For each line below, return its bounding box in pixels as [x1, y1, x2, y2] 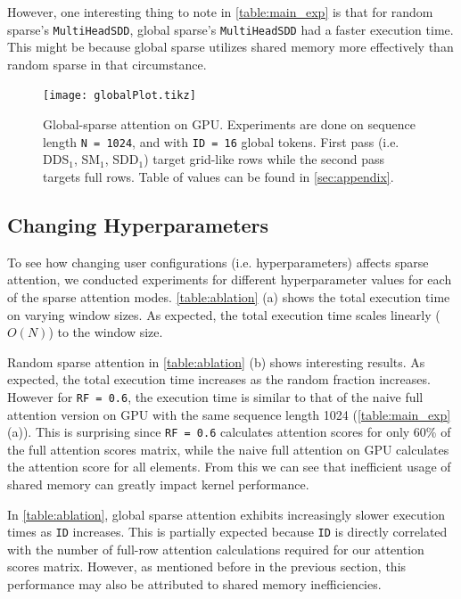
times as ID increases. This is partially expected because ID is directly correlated [7, 522, 448, 541]
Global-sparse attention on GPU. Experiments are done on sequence [43, 115, 416, 134]
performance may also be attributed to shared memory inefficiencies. [7, 575, 382, 594]
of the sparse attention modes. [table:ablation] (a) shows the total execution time [7, 287, 450, 306]
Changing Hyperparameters [7, 210, 269, 238]
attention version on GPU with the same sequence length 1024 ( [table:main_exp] [7, 405, 451, 423]
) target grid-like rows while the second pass [144, 150, 385, 168]
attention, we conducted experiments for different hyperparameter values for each [7, 270, 452, 289]
